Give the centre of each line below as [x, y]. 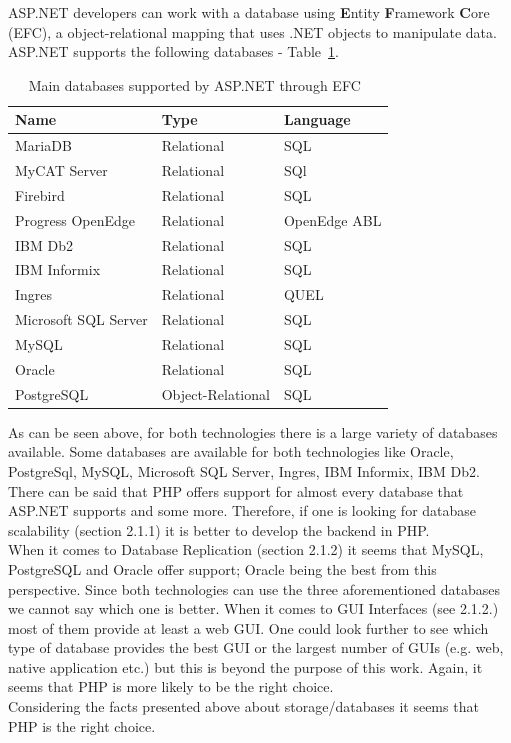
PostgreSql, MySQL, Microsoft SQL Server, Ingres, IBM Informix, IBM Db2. [244, 470]
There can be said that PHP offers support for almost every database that [236, 490]
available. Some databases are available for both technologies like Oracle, [231, 451]
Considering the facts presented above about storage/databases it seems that [243, 706]
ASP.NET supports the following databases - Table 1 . [173, 51]
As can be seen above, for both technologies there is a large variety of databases [253, 431]
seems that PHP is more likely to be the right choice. [171, 686]
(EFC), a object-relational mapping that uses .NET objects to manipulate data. [252, 31]
